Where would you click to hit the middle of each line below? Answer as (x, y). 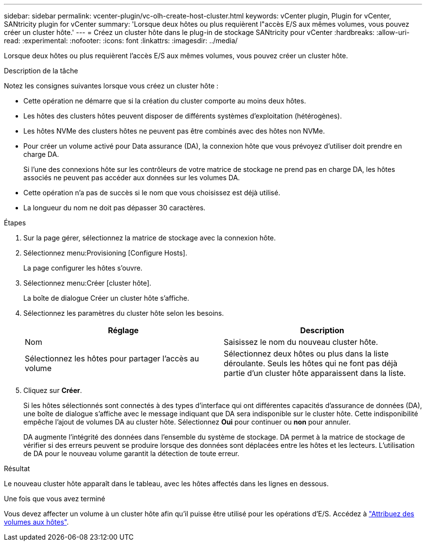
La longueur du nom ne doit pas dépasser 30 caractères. (115, 208)
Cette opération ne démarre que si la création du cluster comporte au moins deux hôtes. (165, 101)
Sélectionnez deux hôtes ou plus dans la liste (306, 354)
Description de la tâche (41, 71)
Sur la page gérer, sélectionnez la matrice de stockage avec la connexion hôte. (150, 238)
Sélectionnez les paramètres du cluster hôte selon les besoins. (124, 313)
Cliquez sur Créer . (53, 390)
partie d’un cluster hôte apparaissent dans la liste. (315, 373)
